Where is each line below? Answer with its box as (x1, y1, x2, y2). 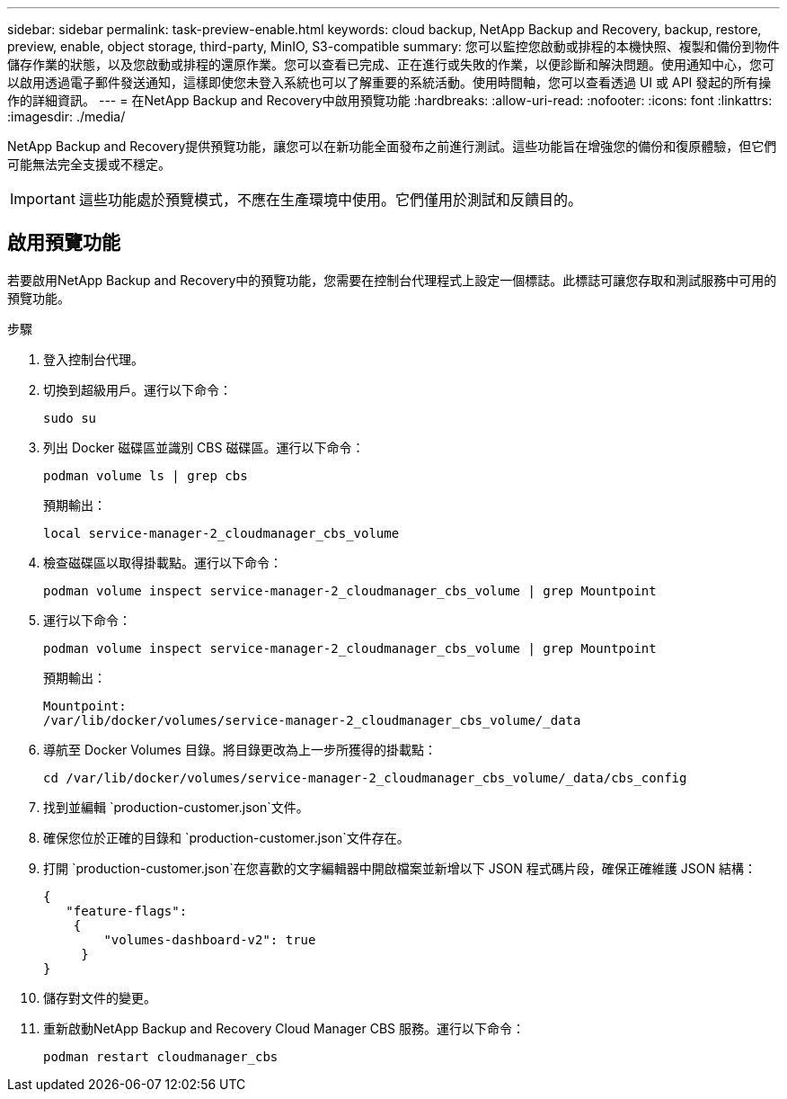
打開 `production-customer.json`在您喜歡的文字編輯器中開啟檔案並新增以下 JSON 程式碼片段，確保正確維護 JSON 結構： (43, 860, 756, 876)
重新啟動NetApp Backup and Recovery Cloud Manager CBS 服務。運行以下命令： (43, 1020, 526, 1036)
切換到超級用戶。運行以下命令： (43, 381, 232, 398)
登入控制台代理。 (43, 351, 144, 367)
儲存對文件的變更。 (43, 989, 156, 1005)
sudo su (43, 410, 97, 425)
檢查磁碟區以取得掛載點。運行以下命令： (43, 554, 282, 570)
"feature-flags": (66, 903, 188, 918)
